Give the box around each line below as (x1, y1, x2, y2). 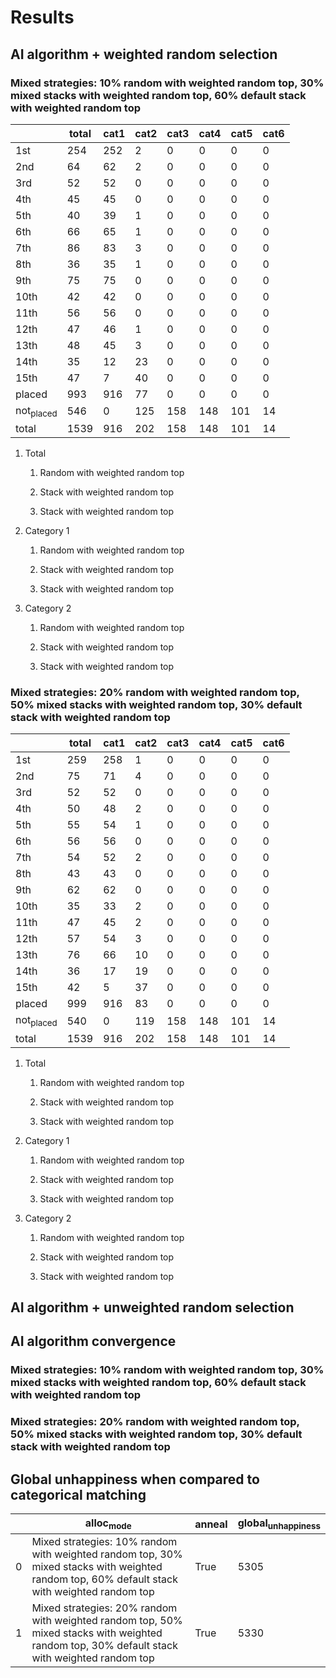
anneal (194, 1517, 228, 1531)
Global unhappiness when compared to (10, 1471, 260, 1488)
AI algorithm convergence (10, 1333, 177, 1350)
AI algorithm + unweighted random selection (10, 1299, 295, 1316)
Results (10, 6, 75, 29)
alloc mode (84, 1516, 132, 1532)
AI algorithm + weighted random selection (10, 46, 278, 63)
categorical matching (10, 1486, 147, 1503)
